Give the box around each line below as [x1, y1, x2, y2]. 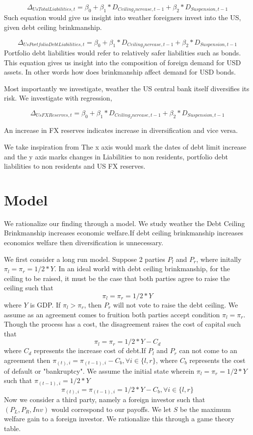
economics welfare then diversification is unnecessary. [4, 237, 163, 248]
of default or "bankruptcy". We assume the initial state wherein [4, 365, 195, 376]
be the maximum [180, 404, 231, 414]
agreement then [4, 355, 51, 365]
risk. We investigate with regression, [4, 93, 112, 103]
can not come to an [179, 345, 237, 356]
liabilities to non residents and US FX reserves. [4, 161, 146, 171]
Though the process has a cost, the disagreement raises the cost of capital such [4, 319, 241, 329]
